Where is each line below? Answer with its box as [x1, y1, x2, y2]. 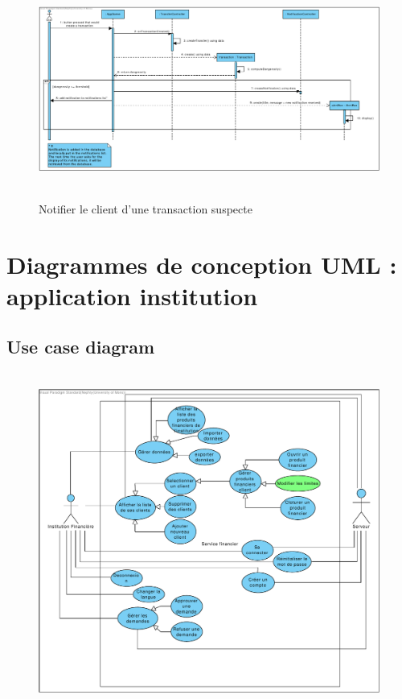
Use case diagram [6, 334, 155, 359]
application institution [6, 279, 258, 312]
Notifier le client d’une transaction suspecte [39, 200, 252, 217]
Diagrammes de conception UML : [6, 247, 397, 280]
